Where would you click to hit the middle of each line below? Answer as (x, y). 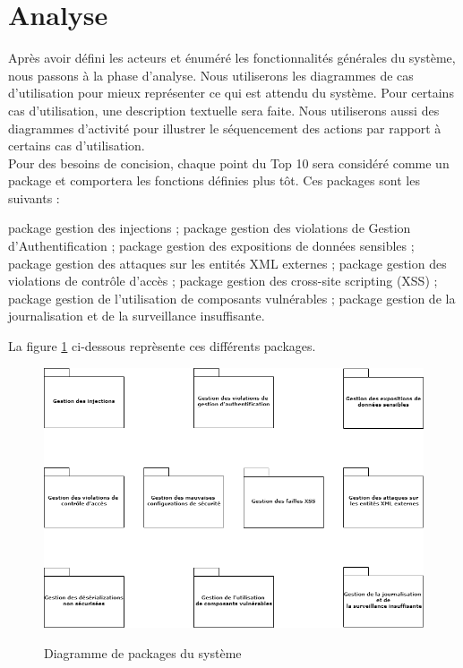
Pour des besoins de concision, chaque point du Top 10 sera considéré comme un (229, 163)
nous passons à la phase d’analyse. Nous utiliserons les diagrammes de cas (211, 75)
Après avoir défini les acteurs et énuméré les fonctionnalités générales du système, (232, 58)
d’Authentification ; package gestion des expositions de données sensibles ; (211, 246)
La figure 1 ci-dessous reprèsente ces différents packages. (162, 346)
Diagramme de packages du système (143, 653)
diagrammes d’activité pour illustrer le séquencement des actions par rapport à (225, 128)
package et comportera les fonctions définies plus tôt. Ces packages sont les (214, 180)
